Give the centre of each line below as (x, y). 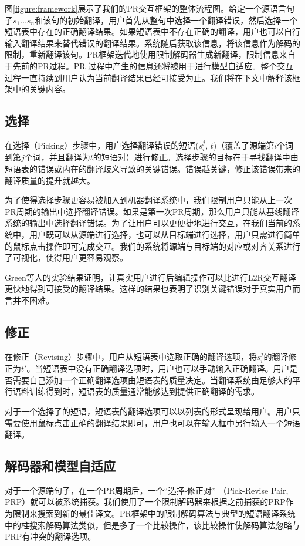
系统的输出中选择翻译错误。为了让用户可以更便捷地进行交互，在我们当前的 (148, 223)
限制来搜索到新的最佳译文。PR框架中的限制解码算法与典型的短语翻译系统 (154, 513)
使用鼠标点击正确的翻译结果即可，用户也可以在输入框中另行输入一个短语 (160, 422)
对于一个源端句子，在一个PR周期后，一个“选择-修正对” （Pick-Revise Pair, (147, 490)
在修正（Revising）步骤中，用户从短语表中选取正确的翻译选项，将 (131, 356)
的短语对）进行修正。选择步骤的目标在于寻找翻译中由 (196, 157)
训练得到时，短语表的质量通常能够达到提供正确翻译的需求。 (144, 391)
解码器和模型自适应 (60, 466)
